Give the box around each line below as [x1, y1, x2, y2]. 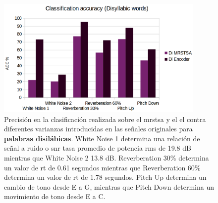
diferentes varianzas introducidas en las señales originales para [4, 123, 193, 134]
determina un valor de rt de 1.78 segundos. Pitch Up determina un [4, 172, 207, 182]
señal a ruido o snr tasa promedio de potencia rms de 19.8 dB [4, 143, 191, 153]
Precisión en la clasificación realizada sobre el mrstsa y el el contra [4, 114, 206, 124]
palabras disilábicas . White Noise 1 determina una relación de [4, 133, 200, 143]
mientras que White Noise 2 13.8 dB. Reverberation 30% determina [4, 153, 209, 163]
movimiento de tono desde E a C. [4, 191, 106, 202]
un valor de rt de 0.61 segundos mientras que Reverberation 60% [4, 162, 201, 172]
